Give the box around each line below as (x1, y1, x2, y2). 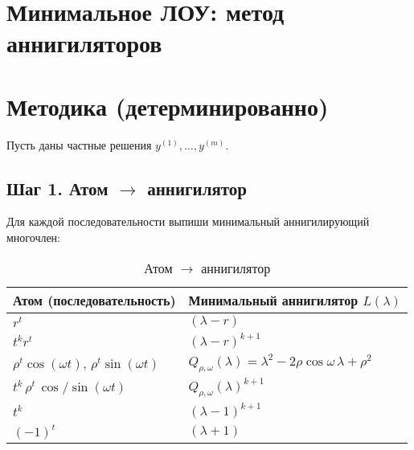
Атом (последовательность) (13, 290, 176, 309)
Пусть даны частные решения (6, 136, 152, 153)
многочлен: (6, 229, 61, 246)
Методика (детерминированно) (6, 89, 329, 122)
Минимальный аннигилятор (188, 290, 359, 309)
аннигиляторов (6, 27, 162, 59)
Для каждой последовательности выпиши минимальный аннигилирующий (6, 213, 370, 230)
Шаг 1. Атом (6, 175, 109, 200)
